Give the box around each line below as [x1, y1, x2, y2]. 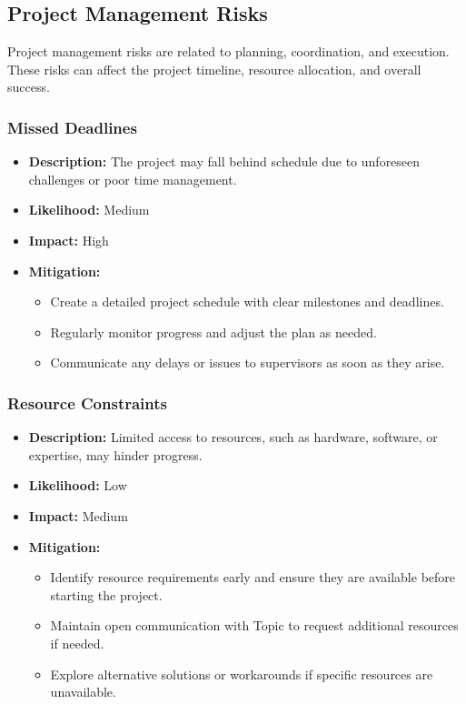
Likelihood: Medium [28, 200, 150, 219]
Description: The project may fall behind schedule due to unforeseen [28, 152, 421, 171]
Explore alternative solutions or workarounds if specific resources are [50, 664, 433, 683]
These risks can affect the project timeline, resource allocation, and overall [7, 59, 421, 78]
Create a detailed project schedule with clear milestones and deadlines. [50, 292, 444, 311]
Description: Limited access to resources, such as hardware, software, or [28, 427, 438, 447]
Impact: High [28, 230, 109, 249]
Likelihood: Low [28, 476, 127, 495]
